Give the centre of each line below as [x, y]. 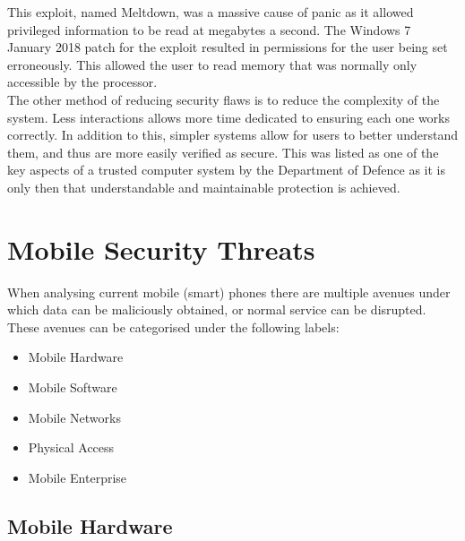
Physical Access [71, 447]
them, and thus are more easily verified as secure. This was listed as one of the [223, 152]
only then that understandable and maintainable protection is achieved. [204, 187]
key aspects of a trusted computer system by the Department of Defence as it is [227, 170]
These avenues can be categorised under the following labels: [173, 326]
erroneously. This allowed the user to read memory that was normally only [212, 64]
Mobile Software [73, 387]
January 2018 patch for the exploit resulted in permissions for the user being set [228, 47]
